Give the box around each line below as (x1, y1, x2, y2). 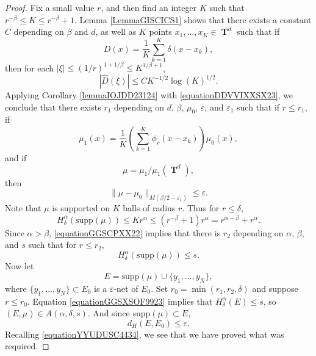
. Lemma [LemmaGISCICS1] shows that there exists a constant (74, 13, 312, 26)
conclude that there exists (5, 100, 101, 113)
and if (5, 151, 27, 164)
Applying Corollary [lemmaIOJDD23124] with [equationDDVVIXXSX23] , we (5, 89, 293, 101)
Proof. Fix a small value (5, 1, 95, 13)
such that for (28, 238, 77, 251)
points (149, 25, 172, 38)
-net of (113, 282, 138, 294)
